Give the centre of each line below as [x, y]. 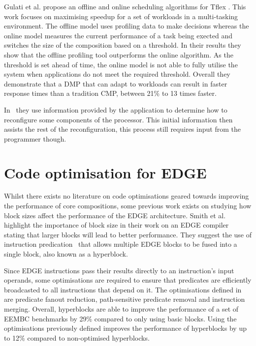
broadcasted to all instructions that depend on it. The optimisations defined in [123, 289]
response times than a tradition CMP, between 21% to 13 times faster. [110, 93]
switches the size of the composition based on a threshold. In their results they [123, 45]
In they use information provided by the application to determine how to [116, 109]
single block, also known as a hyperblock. [66, 254]
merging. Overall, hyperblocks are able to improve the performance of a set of [121, 308]
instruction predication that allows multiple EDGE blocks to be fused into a [121, 244]
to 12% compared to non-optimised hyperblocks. [77, 337]
